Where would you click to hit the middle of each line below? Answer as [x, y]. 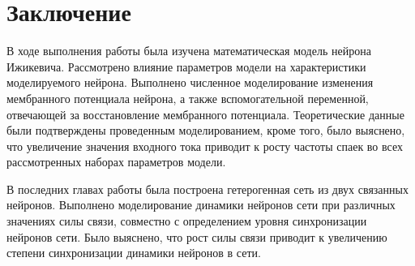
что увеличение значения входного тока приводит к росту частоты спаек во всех [205, 146]
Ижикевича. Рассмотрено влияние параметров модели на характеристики [186, 66]
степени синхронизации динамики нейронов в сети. [134, 253]
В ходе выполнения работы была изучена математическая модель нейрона [189, 51]
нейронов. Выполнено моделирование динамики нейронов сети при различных [201, 205]
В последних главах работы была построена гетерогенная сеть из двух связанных [207, 189]
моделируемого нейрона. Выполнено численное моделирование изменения [190, 82]
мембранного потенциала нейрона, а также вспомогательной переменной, [188, 98]
